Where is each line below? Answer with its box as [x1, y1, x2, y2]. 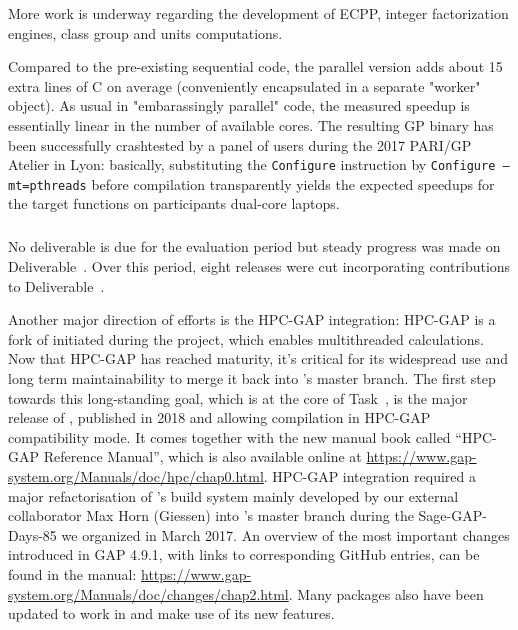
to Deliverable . [8, 275, 105, 296]
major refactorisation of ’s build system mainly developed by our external [8, 485, 459, 506]
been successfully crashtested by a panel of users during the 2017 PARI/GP [8, 134, 472, 155]
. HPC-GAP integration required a [263, 465, 476, 486]
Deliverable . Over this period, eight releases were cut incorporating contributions [8, 256, 511, 277]
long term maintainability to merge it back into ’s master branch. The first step [8, 368, 496, 388]
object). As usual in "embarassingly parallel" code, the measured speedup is [8, 95, 470, 116]
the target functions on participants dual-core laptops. [8, 193, 340, 214]
